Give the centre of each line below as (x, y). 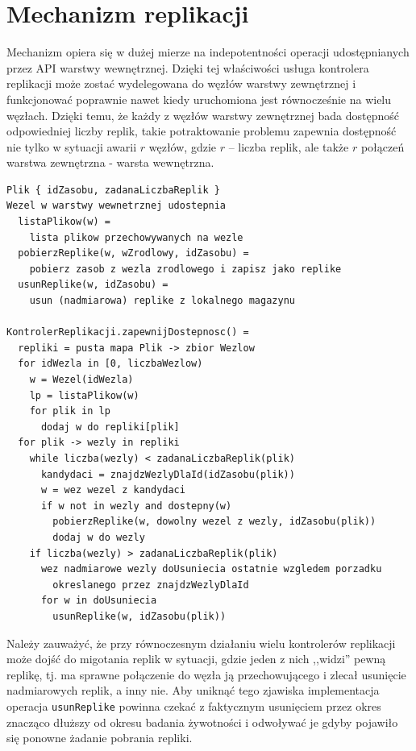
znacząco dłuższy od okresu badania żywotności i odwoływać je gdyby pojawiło (202, 722)
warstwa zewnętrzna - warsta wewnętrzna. (110, 162)
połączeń (383, 146)
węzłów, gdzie (183, 146)
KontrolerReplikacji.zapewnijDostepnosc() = (128, 332)
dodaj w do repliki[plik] (110, 427)
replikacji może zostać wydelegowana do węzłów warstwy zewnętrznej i (181, 83)
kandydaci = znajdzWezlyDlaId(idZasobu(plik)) (168, 474)
